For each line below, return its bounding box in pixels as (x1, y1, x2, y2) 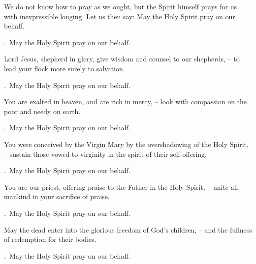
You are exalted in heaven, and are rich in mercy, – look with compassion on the (4, 96, 247, 107)
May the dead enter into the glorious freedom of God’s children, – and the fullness (4, 224, 252, 235)
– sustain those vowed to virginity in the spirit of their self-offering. (4, 148, 207, 159)
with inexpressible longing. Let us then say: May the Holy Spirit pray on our (4, 11, 235, 21)
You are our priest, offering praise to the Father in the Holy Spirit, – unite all (4, 181, 238, 192)
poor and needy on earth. (4, 106, 81, 116)
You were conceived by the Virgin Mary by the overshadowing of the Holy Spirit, (4, 139, 249, 149)
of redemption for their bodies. (4, 234, 96, 244)
